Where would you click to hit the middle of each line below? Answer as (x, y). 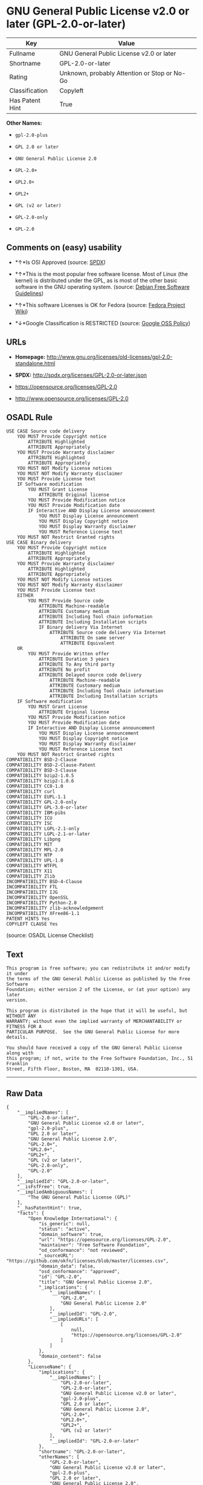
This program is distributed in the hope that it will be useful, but (97, 1011)
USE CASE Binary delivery (39, 543)
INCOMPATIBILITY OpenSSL (37, 898)
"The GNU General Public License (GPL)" (79, 1197)
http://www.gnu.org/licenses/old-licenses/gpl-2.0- (109, 357)
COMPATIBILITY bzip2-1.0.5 (40, 776)
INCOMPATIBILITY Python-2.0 (42, 903)
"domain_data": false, (67, 1266)
